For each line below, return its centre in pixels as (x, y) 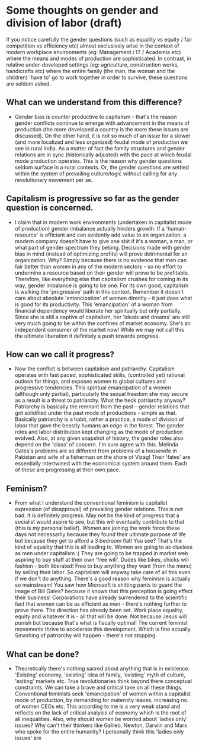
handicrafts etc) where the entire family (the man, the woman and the (91, 71)
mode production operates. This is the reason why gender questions (98, 160)
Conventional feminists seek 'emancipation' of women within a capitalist (103, 694)
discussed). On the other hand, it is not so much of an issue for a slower (102, 136)
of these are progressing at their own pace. (68, 470)
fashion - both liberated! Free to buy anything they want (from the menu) (103, 566)
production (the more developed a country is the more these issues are (101, 129)
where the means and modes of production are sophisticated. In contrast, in (99, 58)
